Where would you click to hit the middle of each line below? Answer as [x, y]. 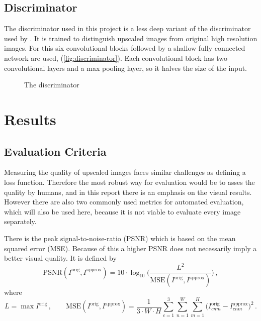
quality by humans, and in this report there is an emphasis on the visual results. [128, 192]
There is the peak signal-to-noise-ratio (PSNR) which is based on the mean [120, 238]
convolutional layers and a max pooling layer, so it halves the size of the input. [125, 68]
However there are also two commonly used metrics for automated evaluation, [124, 202]
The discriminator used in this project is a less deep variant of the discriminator [127, 28]
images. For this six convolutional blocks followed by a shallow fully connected [125, 48]
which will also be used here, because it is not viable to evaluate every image [122, 211]
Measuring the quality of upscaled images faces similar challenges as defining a [125, 172]
